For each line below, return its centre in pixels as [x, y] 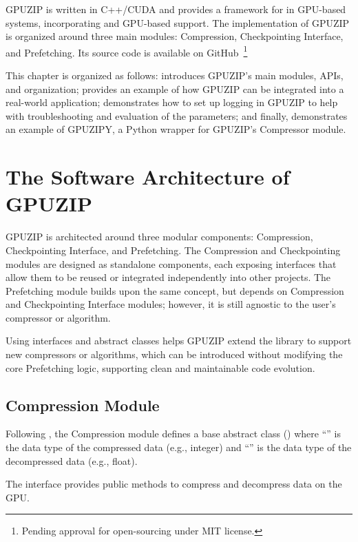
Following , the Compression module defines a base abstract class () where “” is [173, 434]
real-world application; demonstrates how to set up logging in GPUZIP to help [172, 102]
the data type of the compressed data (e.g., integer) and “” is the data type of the [179, 447]
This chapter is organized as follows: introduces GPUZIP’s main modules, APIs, [175, 75]
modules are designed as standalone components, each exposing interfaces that [171, 263]
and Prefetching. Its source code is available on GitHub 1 [127, 51]
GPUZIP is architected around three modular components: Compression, [159, 237]
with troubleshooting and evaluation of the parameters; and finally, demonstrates [177, 115]
